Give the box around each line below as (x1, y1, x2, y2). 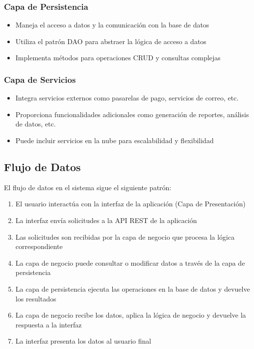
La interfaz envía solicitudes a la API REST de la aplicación (15, 215, 197, 225)
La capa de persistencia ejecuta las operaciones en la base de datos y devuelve (15, 283, 250, 294)
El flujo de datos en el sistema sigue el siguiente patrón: (4, 182, 172, 192)
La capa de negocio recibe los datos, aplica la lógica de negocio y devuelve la (15, 310, 246, 320)
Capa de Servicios (4, 73, 76, 85)
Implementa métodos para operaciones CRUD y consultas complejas (15, 52, 221, 63)
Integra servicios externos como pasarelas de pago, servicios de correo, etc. (15, 93, 239, 103)
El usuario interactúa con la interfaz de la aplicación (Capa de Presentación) (15, 199, 246, 209)
